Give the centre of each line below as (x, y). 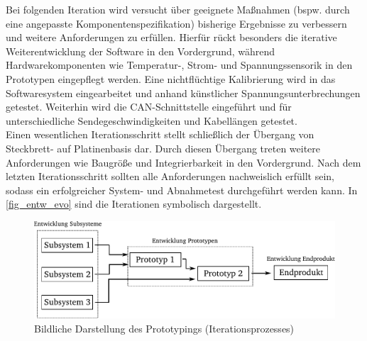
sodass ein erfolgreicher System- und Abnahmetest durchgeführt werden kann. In (182, 190)
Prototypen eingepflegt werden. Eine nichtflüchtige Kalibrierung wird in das (171, 78)
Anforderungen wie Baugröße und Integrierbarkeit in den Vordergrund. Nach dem (183, 162)
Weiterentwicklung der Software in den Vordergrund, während (141, 51)
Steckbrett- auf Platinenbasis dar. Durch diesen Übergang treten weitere (163, 148)
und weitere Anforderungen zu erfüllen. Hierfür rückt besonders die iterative (171, 37)
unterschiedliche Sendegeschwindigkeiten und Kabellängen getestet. (152, 120)
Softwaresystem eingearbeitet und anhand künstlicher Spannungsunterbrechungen (183, 93)
